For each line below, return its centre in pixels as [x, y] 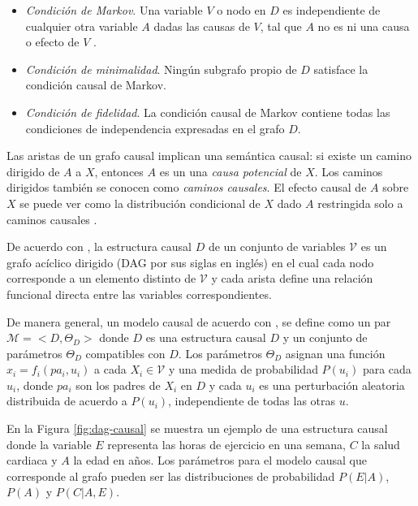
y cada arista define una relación [292, 278]
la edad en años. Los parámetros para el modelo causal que [220, 460]
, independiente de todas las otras [252, 401]
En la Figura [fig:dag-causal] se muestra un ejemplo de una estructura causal [197, 428]
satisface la [341, 69]
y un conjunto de [325, 337]
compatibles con [125, 353]
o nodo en [241, 10]
